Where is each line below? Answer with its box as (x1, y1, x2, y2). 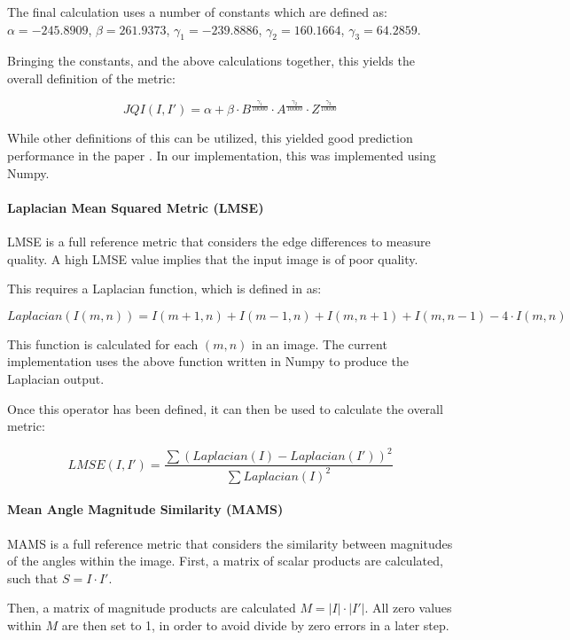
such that (7, 568, 59, 587)
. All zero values (364, 598, 452, 617)
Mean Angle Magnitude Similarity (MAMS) (7, 500, 284, 519)
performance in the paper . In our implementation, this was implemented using (7, 146, 436, 165)
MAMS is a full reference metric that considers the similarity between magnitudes (7, 534, 453, 552)
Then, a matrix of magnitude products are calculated (7, 598, 296, 617)
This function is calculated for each (7, 334, 199, 353)
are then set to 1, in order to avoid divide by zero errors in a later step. (61, 615, 449, 634)
